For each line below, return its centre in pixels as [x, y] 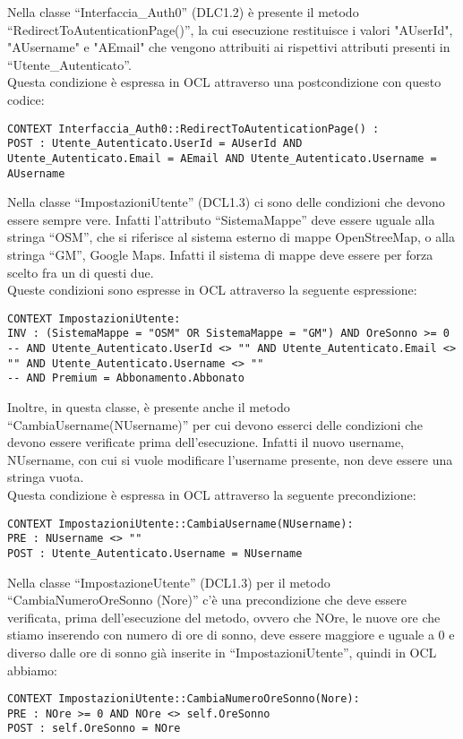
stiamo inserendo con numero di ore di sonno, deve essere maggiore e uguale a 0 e [231, 635]
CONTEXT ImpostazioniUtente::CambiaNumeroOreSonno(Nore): [184, 699]
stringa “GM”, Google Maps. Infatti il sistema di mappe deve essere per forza [220, 254]
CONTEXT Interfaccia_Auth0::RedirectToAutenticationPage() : [193, 129]
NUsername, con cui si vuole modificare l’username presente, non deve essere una [230, 459]
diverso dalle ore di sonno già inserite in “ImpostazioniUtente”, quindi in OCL [222, 652]
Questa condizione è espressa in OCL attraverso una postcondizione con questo [224, 82]
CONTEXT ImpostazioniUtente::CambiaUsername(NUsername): [180, 524]
